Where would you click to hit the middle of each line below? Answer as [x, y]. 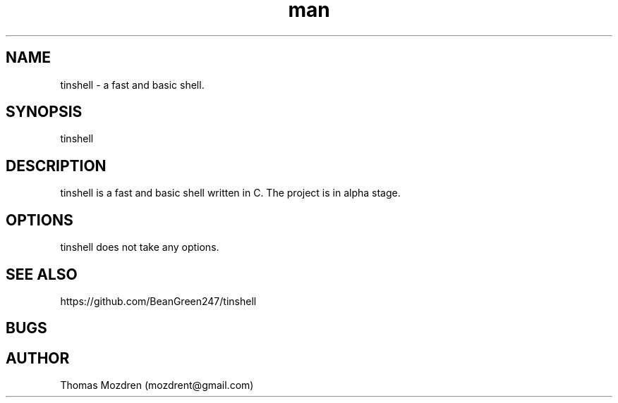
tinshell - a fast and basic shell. [132, 85]
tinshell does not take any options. [140, 247]
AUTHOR [38, 358]
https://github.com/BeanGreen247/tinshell [158, 301]
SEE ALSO [42, 274]
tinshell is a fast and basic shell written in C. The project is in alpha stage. [230, 193]
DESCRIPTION [56, 166]
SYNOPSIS [44, 112]
